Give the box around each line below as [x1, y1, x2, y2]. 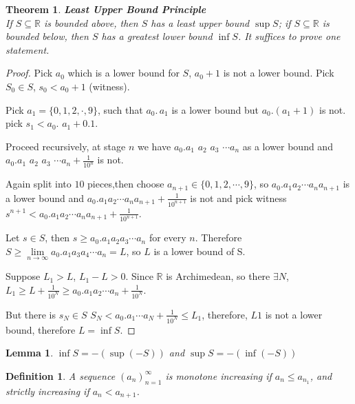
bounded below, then [6, 29, 89, 43]
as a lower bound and [242, 139, 333, 153]
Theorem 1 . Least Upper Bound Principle [6, 2, 206, 16]
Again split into [6, 176, 72, 191]
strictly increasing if [6, 383, 89, 398]
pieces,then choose [87, 176, 164, 191]
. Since [125, 269, 153, 283]
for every [149, 230, 186, 245]
